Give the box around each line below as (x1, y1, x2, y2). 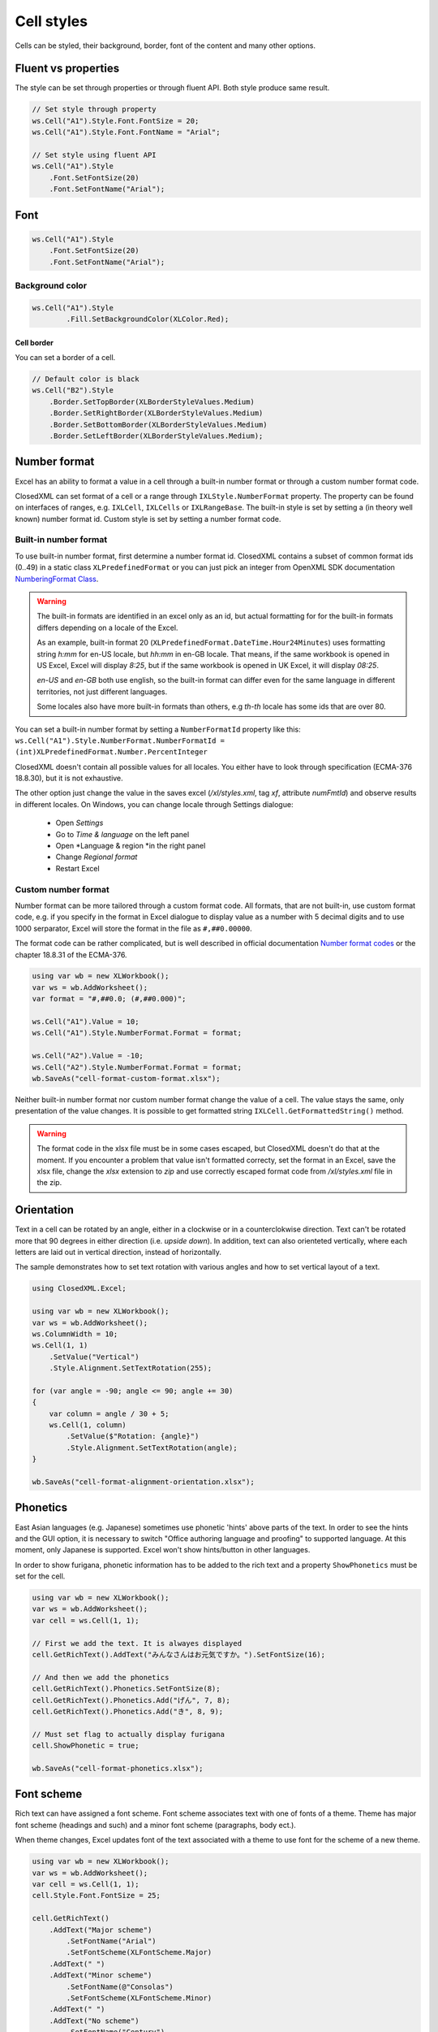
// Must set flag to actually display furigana (32, 1730, 225, 1739)
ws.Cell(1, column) (49, 1421, 127, 1430)
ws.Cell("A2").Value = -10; (32, 1051, 144, 1061)
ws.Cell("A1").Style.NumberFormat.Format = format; (32, 1028, 243, 1038)
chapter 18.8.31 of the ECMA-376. (15, 949, 127, 959)
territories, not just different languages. (36, 687, 168, 697)
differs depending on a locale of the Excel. (36, 623, 178, 632)
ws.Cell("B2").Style (32, 386, 114, 395)
